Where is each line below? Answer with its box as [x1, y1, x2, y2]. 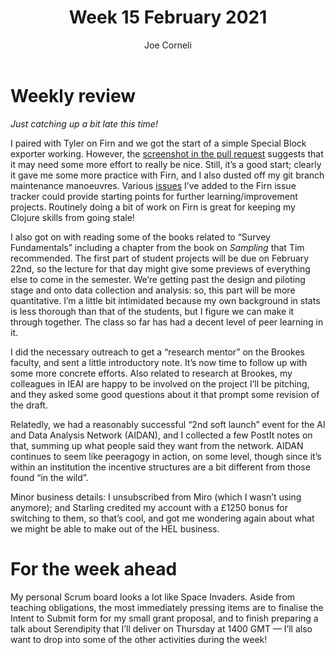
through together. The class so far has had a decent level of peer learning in [10, 316, 324, 328]
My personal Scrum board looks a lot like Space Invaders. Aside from [10, 591, 296, 603]
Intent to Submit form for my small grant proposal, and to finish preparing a [10, 612, 319, 624]
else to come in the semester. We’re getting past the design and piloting [10, 273, 306, 285]
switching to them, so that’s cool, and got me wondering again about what [10, 512, 315, 524]
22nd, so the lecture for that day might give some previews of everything [10, 262, 311, 275]
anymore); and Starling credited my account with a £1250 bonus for [10, 501, 289, 513]
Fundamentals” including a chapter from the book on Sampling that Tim [10, 241, 305, 253]
